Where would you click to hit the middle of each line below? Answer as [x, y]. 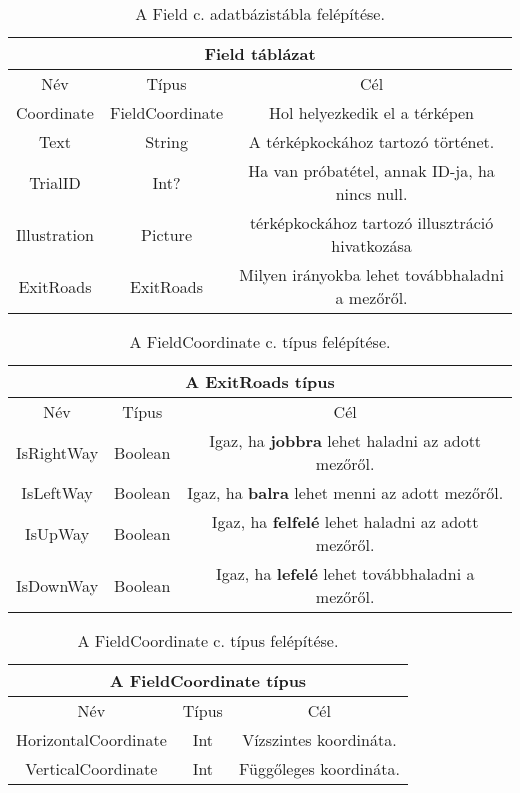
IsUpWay [57, 533]
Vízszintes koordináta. [319, 739]
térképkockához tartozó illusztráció [371, 222]
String [166, 141]
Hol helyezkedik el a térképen [372, 112]
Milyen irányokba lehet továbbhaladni [371, 274]
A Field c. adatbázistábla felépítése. [260, 13]
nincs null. [371, 193]
